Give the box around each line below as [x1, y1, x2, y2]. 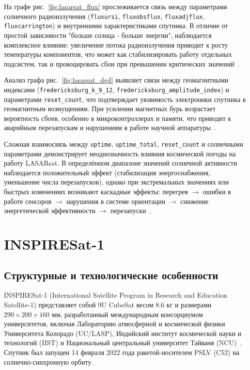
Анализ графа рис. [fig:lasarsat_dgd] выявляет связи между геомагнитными [4, 75, 229, 85]
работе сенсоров [4, 196, 52, 206]
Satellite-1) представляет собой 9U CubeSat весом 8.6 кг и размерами [4, 299, 212, 309]
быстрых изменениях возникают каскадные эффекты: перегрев [4, 186, 188, 196]
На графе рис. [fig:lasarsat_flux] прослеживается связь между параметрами [4, 1, 227, 11]
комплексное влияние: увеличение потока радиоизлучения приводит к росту [4, 39, 228, 50]
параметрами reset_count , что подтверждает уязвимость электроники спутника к [4, 94, 246, 104]
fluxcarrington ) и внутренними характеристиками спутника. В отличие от [4, 20, 228, 31]
